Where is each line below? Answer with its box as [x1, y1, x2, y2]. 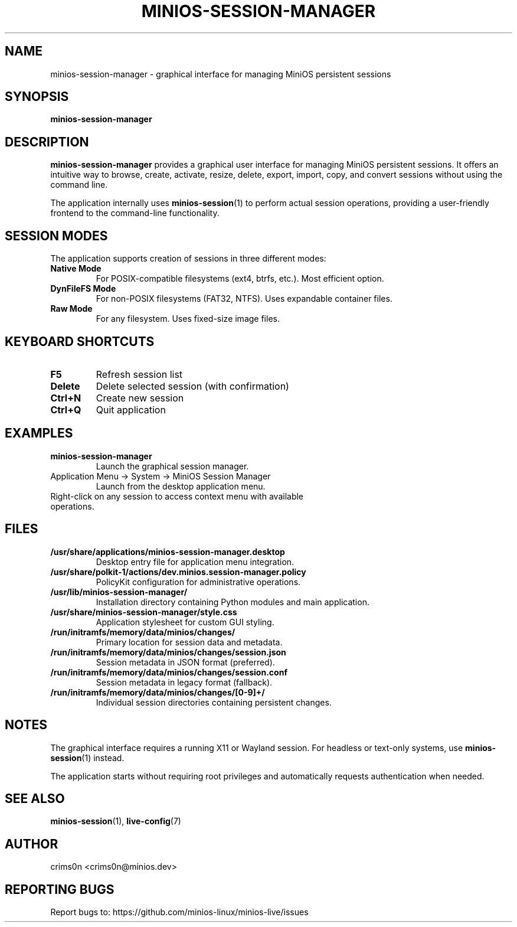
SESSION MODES [5, 228, 108, 243]
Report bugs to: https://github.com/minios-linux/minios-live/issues [50, 907, 309, 918]
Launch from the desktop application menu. [96, 481, 266, 491]
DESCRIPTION [5, 134, 89, 149]
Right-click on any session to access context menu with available [50, 491, 304, 501]
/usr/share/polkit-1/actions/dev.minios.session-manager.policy [50, 566, 306, 577]
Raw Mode [50, 303, 93, 314]
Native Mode [50, 263, 102, 274]
